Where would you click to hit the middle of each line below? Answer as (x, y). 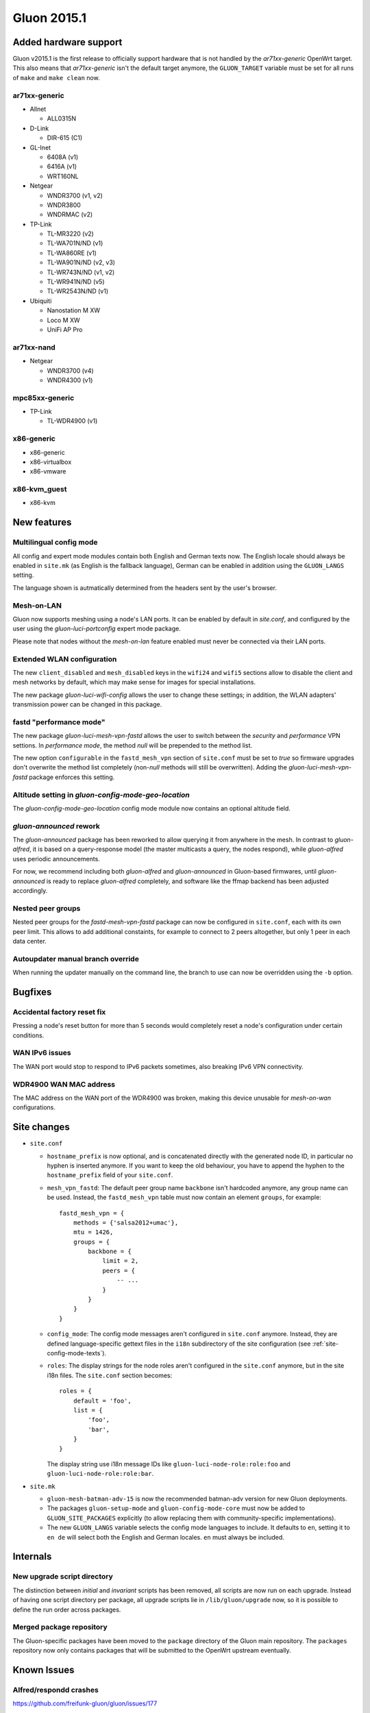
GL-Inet (40, 147)
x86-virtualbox (51, 462)
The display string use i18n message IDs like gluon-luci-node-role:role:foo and (169, 1464)
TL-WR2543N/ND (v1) (78, 291)
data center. (30, 941)
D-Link (39, 128)
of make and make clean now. (56, 77)
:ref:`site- (325, 1344)
